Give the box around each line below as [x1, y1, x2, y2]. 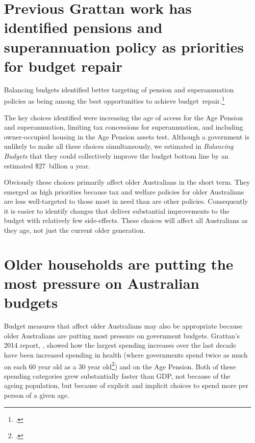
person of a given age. [4, 389, 70, 400]
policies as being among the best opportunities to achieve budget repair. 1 [4, 94, 225, 106]
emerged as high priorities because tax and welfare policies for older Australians [4, 186, 244, 196]
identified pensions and [4, 17, 163, 37]
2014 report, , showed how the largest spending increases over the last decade [4, 340, 236, 350]
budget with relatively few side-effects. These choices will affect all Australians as [4, 215, 248, 225]
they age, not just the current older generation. [4, 225, 146, 235]
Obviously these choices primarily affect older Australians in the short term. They [4, 177, 250, 187]
